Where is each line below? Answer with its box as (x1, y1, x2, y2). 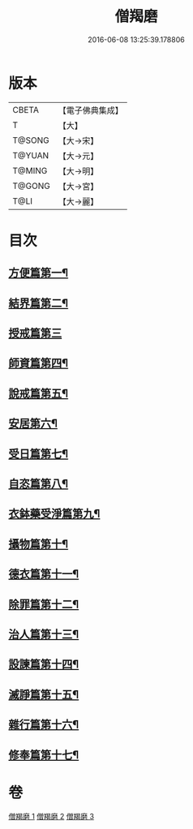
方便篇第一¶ (8, 266, 69, 280)
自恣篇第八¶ (8, 477, 69, 491)
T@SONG (12, 135, 50, 146)
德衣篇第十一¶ (8, 567, 79, 581)
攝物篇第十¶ (8, 537, 69, 551)
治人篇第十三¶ (8, 627, 79, 641)
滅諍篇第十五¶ (8, 687, 79, 702)
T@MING (12, 165, 48, 176)
